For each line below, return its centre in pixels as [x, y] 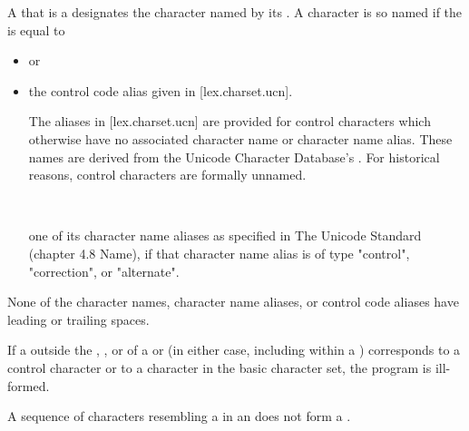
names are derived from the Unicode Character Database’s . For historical [234, 157]
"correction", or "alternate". [104, 271]
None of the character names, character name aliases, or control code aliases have [233, 302]
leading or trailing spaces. [78, 319]
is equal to [36, 29]
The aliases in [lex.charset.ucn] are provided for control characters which [230, 121]
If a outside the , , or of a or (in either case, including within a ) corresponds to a [234, 350]
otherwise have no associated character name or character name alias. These [240, 138]
